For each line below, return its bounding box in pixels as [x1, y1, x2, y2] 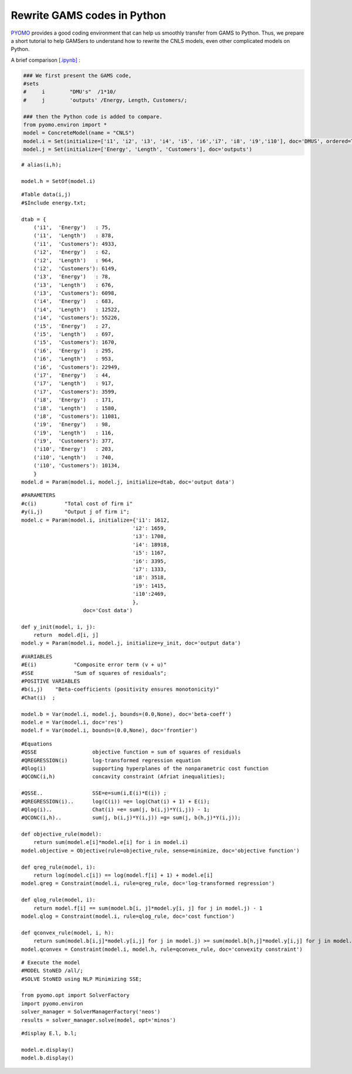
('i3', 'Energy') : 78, [33, 273, 111, 280]
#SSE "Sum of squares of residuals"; [21, 670, 167, 676]
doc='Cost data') [83, 607, 133, 613]
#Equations [21, 740, 53, 747]
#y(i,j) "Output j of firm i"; [21, 508, 130, 515]
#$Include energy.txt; [21, 200, 87, 206]
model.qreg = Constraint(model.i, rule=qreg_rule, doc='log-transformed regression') [21, 880, 275, 887]
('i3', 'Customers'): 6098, [33, 290, 117, 296]
